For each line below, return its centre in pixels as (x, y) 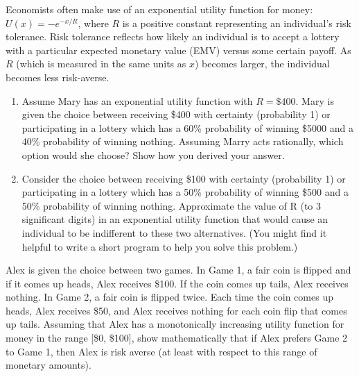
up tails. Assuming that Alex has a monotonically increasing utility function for (175, 324)
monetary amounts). (49, 365)
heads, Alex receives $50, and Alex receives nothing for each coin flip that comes (176, 310)
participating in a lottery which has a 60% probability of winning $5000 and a (187, 127)
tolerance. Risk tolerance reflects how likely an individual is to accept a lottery (173, 36)
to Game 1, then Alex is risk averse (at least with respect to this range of (161, 351)
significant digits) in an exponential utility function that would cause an (175, 219)
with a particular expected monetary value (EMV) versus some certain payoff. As (178, 50)
